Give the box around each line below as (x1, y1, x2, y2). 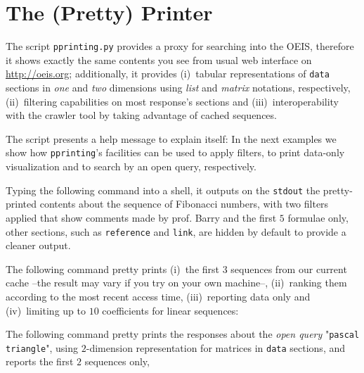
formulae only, (287, 210, 349, 225)
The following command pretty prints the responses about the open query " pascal (6, 327, 360, 341)
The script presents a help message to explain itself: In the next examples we (6, 131, 337, 146)
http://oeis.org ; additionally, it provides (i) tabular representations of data (6, 66, 330, 81)
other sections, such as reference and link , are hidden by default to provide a (6, 224, 346, 239)
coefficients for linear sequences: (102, 303, 239, 317)
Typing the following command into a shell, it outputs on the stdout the (6, 182, 320, 197)
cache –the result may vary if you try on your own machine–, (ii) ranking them (6, 275, 347, 290)
